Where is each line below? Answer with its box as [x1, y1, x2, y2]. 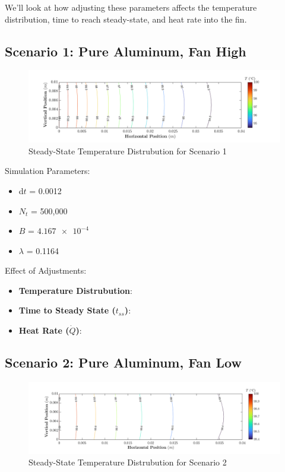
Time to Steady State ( [18, 304, 116, 316]
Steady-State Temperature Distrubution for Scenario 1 [28, 144, 227, 157]
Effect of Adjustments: [5, 264, 87, 277]
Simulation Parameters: [5, 164, 90, 177]
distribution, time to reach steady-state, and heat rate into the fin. [5, 12, 247, 25]
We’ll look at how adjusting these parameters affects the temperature [5, 1, 257, 13]
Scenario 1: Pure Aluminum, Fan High [5, 42, 246, 60]
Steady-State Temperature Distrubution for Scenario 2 [28, 456, 227, 468]
